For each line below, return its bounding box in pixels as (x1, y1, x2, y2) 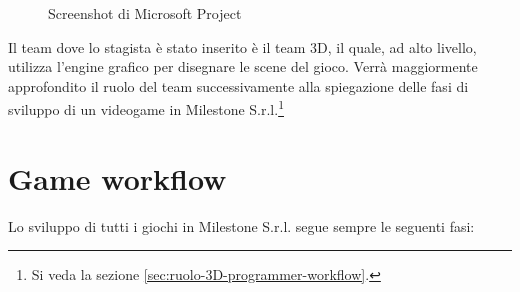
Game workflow (8, 157, 227, 198)
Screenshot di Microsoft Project (48, 3, 242, 23)
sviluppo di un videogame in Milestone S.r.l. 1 (8, 96, 284, 120)
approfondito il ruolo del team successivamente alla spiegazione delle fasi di (8, 75, 469, 96)
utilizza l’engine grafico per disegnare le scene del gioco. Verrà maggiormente (8, 56, 478, 77)
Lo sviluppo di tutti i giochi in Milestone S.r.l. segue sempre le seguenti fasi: (8, 215, 475, 236)
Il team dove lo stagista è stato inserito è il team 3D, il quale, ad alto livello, (8, 36, 477, 57)
